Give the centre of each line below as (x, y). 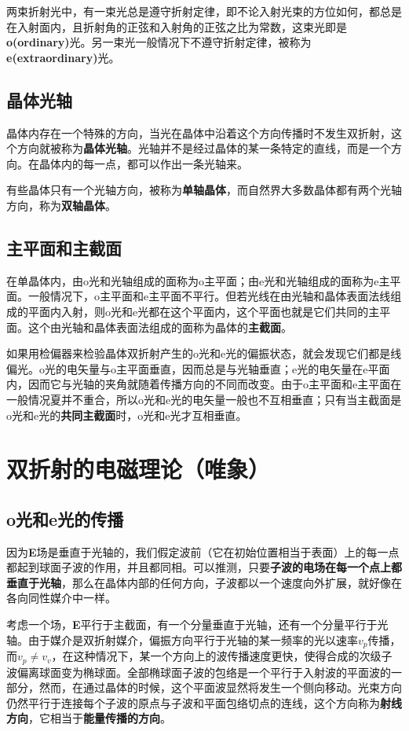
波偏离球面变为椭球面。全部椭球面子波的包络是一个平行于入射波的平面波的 (199, 672)
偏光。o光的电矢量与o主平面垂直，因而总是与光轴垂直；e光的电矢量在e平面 (198, 368)
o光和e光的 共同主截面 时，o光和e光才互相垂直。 (127, 415)
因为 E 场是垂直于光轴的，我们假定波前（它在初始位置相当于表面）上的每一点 (203, 551)
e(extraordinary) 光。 (63, 57)
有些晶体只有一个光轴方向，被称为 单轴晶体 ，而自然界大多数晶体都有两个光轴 (204, 190)
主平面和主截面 (64, 247)
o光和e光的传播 (65, 518)
